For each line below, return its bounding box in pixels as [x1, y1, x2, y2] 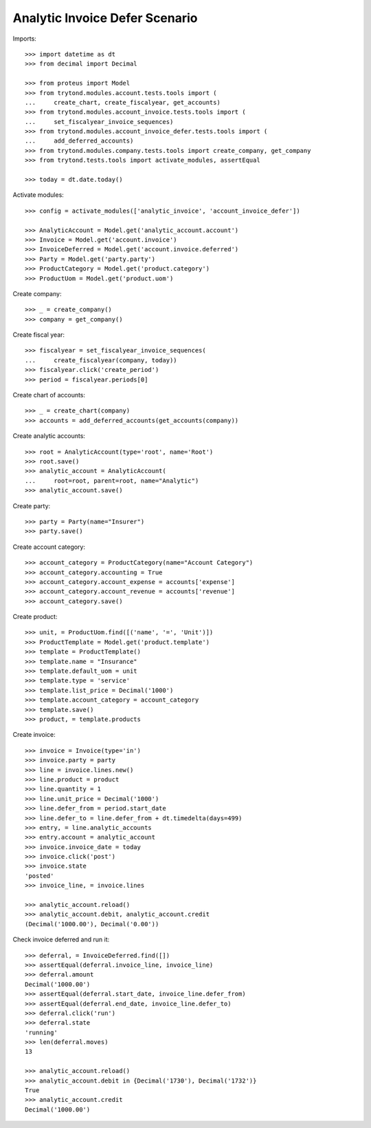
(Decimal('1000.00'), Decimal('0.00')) [25, 920, 159, 928]
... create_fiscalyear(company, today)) [25, 356, 178, 364]
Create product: [12, 613, 58, 621]
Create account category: [12, 543, 86, 551]
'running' [25, 1028, 58, 1036]
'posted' [25, 872, 54, 879]
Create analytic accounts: [12, 432, 86, 440]
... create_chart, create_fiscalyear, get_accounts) [25, 98, 221, 106]
